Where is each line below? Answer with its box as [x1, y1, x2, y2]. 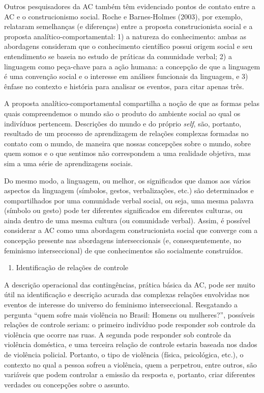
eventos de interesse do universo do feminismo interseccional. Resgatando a [4, 299, 238, 310]
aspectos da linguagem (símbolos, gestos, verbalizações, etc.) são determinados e [4, 185, 254, 196]
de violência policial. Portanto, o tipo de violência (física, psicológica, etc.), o [4, 349, 244, 359]
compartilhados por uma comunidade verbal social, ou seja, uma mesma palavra [4, 195, 254, 205]
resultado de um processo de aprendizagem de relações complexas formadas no [4, 128, 249, 139]
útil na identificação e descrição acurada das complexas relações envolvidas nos [4, 289, 250, 300]
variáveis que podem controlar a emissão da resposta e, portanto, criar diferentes [4, 369, 255, 380]
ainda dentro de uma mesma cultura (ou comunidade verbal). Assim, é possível [4, 215, 251, 225]
